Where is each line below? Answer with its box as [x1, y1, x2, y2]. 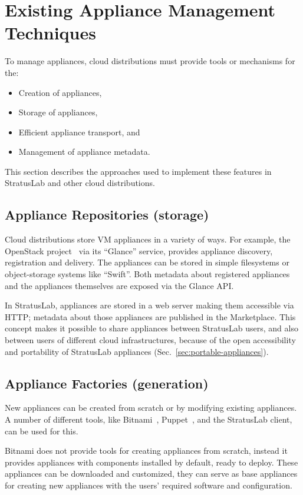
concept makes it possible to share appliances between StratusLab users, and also [5, 322, 298, 334]
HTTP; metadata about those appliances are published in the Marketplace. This [5, 310, 296, 323]
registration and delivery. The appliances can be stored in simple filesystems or [5, 256, 289, 268]
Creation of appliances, [18, 86, 102, 98]
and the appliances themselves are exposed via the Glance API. [5, 279, 234, 291]
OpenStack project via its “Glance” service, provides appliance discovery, [5, 244, 273, 257]
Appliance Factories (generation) [5, 374, 209, 392]
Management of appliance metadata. [18, 145, 150, 158]
